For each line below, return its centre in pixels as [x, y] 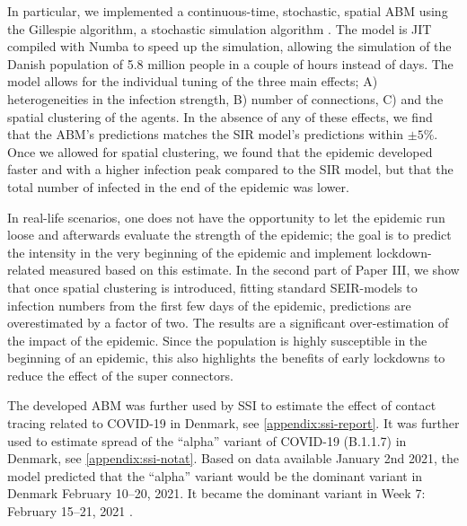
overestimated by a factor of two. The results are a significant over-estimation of [228, 323]
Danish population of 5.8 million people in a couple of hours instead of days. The [230, 63]
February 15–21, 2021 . [70, 511]
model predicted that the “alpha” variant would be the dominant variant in [215, 475]
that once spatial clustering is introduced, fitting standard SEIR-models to [212, 287]
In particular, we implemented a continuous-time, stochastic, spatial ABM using [228, 11]
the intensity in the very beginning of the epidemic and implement [190, 252]
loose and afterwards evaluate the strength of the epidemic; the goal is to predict [229, 235]
